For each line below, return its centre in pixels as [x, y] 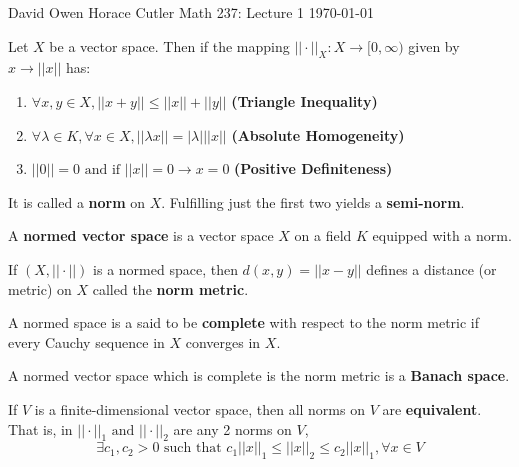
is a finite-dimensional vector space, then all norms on [199, 408]
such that [193, 448]
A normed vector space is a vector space [141, 235]
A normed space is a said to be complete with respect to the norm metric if [244, 322]
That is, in [40, 428]
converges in [223, 341]
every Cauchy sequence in [86, 341]
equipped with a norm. [442, 235]
